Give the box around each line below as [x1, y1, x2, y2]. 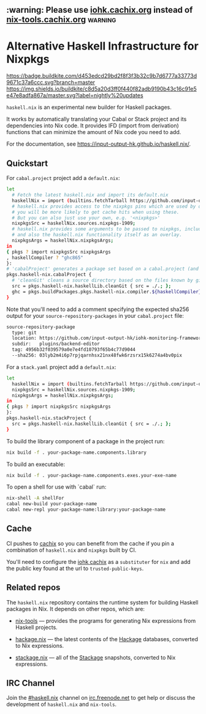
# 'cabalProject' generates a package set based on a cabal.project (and [6, 266, 199, 272]
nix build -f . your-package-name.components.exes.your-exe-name [6, 472, 177, 478]
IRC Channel [6, 678, 55, 688]
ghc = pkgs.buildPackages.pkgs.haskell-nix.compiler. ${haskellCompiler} [12, 288, 202, 295]
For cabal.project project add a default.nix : [6, 175, 120, 182]
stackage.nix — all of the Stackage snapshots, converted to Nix [15, 653, 176, 661]
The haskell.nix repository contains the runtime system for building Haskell [6, 598, 199, 606]
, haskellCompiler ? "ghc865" [6, 254, 84, 261]
